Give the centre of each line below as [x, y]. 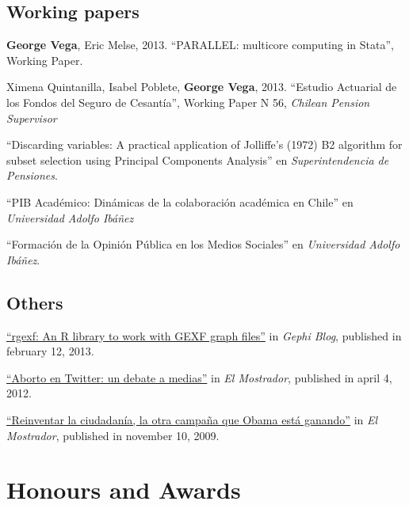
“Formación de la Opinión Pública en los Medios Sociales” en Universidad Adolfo [203, 244]
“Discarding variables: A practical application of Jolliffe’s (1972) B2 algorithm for [204, 144]
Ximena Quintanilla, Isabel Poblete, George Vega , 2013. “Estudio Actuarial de [202, 87]
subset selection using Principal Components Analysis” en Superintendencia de [198, 159]
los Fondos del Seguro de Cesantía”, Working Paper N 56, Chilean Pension [188, 102]
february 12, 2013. [50, 351]
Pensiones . [32, 175]
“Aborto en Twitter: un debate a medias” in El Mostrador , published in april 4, [199, 377]
